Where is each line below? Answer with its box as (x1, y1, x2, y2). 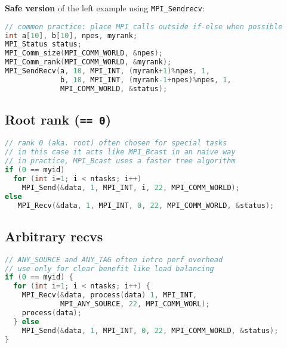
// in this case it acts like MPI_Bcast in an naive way (5, 148, 236, 157)
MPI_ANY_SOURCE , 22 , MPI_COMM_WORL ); (60, 300, 210, 309)
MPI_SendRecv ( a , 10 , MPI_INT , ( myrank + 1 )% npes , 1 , (5, 67, 210, 76)
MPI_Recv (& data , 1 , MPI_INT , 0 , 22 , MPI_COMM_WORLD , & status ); (17, 201, 274, 210)
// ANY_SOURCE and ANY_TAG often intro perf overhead (5, 255, 223, 264)
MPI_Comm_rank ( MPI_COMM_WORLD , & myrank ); (5, 58, 172, 67)
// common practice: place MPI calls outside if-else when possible (5, 22, 283, 31)
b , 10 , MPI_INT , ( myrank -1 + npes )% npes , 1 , (60, 75, 232, 84)
